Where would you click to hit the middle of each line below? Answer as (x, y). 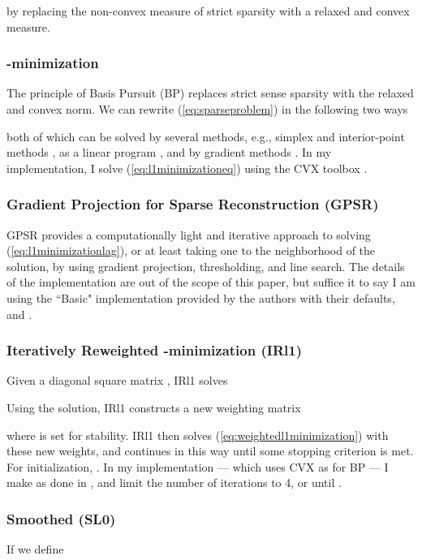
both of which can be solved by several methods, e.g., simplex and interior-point (206, 136)
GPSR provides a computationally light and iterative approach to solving (189, 234)
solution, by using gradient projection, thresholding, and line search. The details (206, 266)
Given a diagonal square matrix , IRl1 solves (117, 380)
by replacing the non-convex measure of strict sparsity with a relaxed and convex (208, 11)
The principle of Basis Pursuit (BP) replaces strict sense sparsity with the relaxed (210, 93)
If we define (35, 549)
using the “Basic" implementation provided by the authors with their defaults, (201, 297)
